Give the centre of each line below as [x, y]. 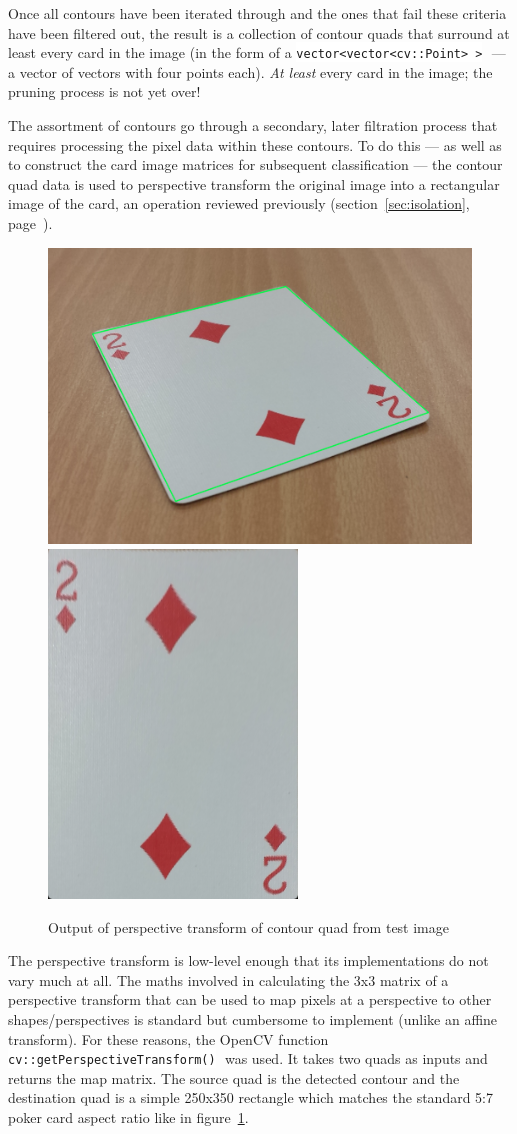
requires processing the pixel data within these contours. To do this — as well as [255, 144]
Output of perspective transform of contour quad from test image [249, 926]
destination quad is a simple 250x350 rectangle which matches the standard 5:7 [251, 1097]
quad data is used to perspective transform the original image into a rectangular [254, 183]
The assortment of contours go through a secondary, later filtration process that [253, 125]
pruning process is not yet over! [104, 91]
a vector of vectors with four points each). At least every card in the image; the [250, 71]
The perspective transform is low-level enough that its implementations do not [248, 960]
